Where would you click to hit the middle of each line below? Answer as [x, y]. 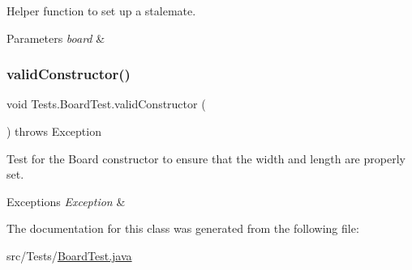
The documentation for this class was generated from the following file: [183, 228]
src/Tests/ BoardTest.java [69, 255]
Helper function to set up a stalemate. [101, 11]
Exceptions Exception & [66, 201]
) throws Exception [54, 131]
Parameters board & [56, 38]
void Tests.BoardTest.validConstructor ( [106, 104]
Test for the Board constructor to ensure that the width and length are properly [206, 158]
